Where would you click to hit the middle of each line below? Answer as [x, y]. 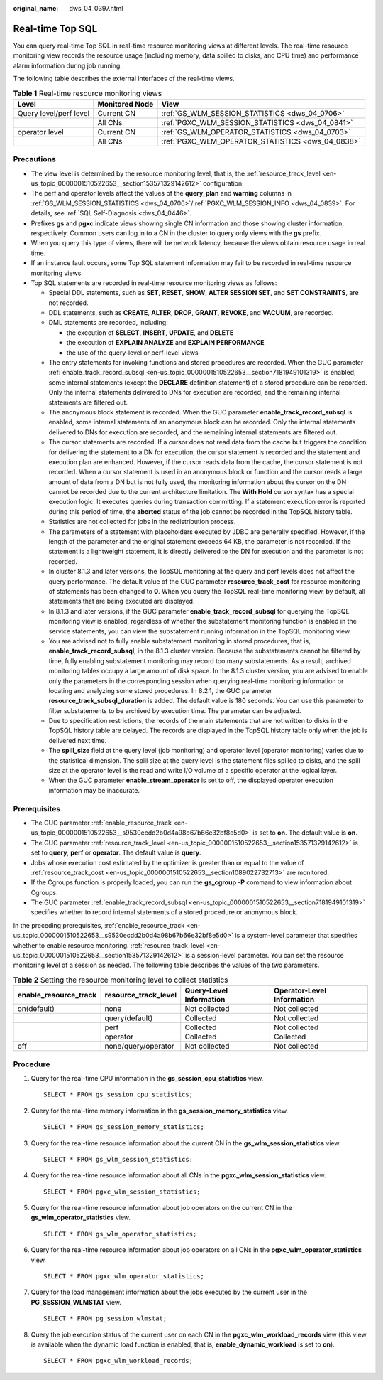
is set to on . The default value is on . [305, 833]
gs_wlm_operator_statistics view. [81, 1218]
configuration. [223, 183]
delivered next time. [77, 740]
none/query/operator [140, 1047]
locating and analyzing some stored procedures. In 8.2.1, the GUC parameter [160, 690]
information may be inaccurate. [94, 790]
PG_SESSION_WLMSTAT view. [76, 1302]
